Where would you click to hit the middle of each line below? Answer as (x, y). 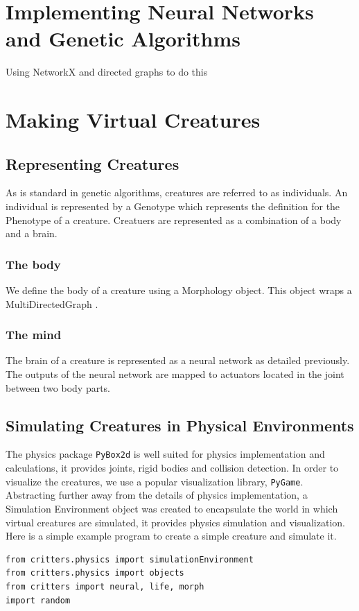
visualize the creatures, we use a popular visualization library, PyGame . (155, 481)
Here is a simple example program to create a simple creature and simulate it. (171, 536)
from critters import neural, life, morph (105, 586)
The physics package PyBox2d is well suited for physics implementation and (165, 454)
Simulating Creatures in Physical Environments (180, 425)
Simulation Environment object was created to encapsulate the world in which (172, 508)
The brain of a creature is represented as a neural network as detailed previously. (178, 360)
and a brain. (32, 233)
